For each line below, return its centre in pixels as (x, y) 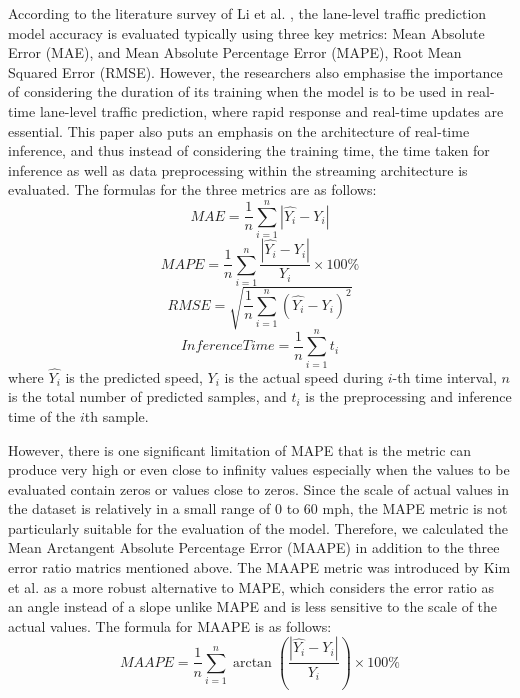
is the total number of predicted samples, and (147, 396)
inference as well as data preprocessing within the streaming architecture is (238, 169)
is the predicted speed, (134, 376)
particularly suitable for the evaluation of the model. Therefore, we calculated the (258, 527)
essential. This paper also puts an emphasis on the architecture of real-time (239, 130)
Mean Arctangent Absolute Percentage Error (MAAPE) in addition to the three (254, 547)
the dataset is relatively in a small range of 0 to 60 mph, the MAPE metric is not (258, 508)
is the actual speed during (304, 376)
